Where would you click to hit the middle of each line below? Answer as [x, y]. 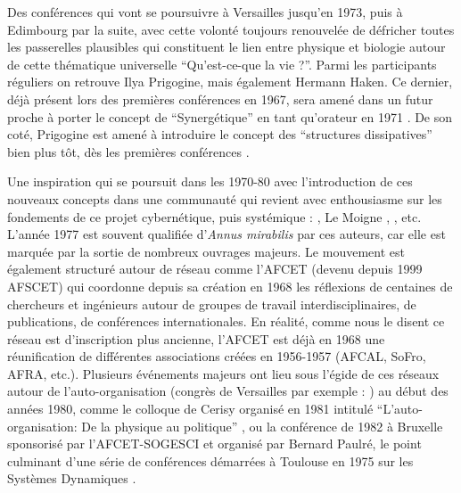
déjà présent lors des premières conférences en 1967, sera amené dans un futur [220, 99]
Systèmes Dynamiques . [72, 478]
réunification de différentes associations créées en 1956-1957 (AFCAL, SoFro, [217, 356]
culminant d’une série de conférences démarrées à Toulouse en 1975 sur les [210, 460]
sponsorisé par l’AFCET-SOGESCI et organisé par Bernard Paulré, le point [214, 444]
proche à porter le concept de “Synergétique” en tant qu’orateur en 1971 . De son [230, 116]
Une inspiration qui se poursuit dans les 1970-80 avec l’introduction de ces [210, 181]
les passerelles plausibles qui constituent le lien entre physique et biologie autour [226, 47]
